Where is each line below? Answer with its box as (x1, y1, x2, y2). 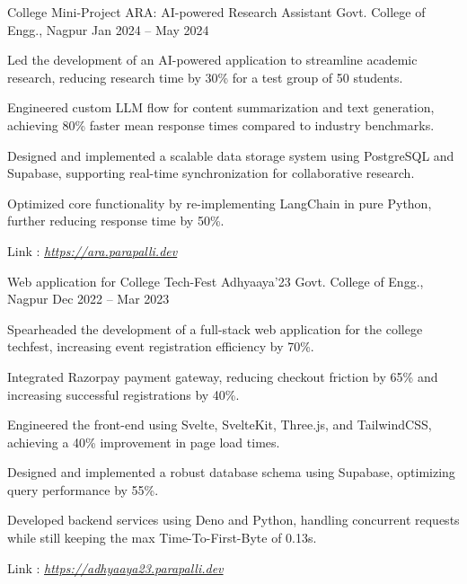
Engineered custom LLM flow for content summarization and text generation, (7, 98, 435, 117)
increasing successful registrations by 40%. (7, 385, 240, 403)
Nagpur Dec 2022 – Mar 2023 (7, 289, 170, 308)
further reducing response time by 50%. (7, 211, 225, 230)
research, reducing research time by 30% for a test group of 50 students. (7, 67, 403, 86)
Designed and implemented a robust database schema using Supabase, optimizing (7, 463, 455, 482)
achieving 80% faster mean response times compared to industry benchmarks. (7, 115, 435, 134)
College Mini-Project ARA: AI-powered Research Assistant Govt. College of (7, 3, 426, 21)
